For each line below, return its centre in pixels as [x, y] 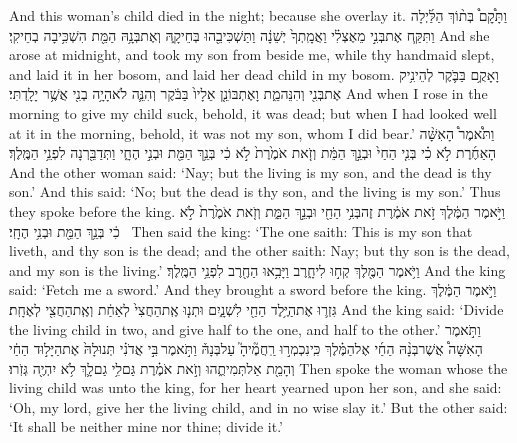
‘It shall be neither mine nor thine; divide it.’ [146, 426]
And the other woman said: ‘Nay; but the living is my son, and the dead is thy [250, 171]
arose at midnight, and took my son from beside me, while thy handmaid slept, [252, 54]
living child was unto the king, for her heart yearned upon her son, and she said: [255, 387]
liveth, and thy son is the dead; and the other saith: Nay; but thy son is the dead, [259, 250]
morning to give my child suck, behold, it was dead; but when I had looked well [253, 112]
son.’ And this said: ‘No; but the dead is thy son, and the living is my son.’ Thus [255, 191]
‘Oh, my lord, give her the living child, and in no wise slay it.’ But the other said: [258, 406]
